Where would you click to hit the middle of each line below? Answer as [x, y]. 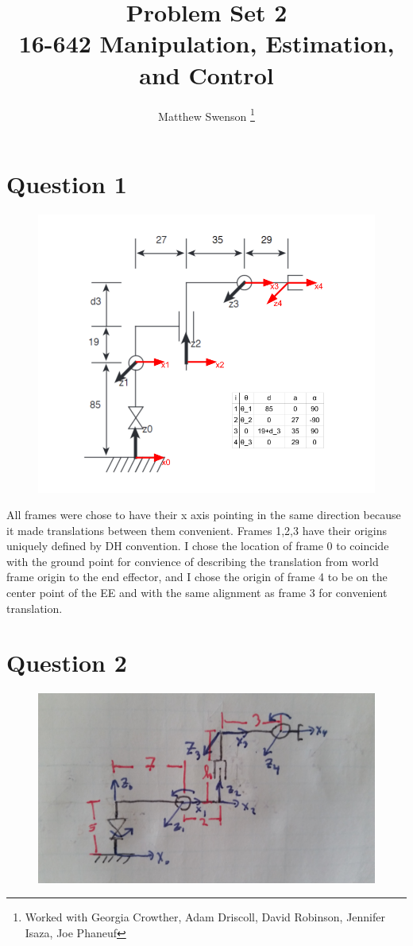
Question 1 [67, 183]
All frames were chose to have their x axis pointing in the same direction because [204, 515]
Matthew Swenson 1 [206, 114]
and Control [206, 74]
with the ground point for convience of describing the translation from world [193, 561]
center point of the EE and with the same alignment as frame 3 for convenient [197, 593]
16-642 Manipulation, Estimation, [206, 43]
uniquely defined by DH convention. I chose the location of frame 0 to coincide [198, 546]
